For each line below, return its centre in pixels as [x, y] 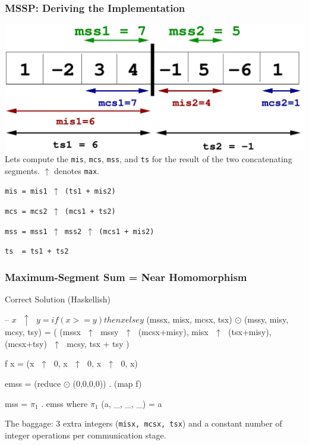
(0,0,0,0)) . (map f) [107, 383]
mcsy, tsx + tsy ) [98, 343]
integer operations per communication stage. [86, 435]
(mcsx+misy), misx [173, 332]
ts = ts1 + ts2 [37, 252]
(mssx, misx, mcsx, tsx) [189, 319]
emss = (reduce [33, 383]
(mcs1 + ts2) [90, 211]
